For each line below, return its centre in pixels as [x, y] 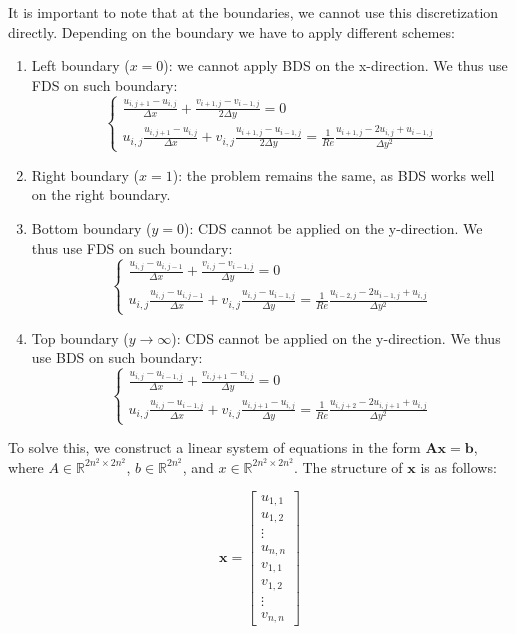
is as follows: [458, 466]
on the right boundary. [101, 194]
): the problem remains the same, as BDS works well [333, 174]
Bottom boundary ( [91, 228]
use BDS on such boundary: [117, 357]
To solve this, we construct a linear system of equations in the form [214, 447]
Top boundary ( [80, 337]
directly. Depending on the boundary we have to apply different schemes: [231, 31]
